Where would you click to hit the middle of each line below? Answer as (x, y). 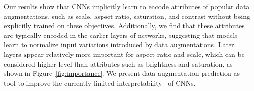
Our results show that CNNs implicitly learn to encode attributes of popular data (127, 6)
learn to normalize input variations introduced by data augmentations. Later (119, 45)
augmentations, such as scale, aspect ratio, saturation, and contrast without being (127, 16)
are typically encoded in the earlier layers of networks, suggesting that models (121, 35)
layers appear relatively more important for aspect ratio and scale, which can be (124, 54)
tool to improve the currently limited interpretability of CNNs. (100, 82)
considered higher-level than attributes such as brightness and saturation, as (118, 64)
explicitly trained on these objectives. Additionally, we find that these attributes (124, 26)
